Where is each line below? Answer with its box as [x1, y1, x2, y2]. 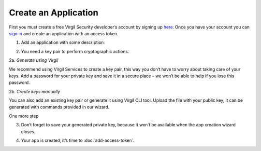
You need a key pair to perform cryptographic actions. [21, 48, 129, 54]
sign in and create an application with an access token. [9, 30, 118, 36]
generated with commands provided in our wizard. [9, 104, 110, 110]
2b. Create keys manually [9, 88, 60, 94]
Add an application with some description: [21, 40, 105, 45]
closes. [21, 128, 36, 135]
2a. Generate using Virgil [9, 57, 58, 63]
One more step [9, 113, 39, 119]
